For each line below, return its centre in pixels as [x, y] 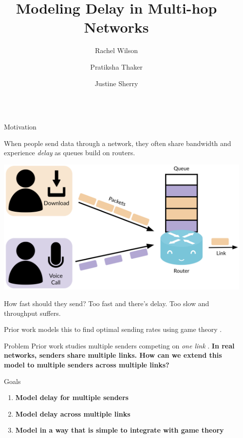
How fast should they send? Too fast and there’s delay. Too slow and [107, 303]
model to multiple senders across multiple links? [87, 364]
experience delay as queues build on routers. [70, 153]
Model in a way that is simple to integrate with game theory [120, 430]
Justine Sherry [116, 83]
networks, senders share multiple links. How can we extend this [113, 355]
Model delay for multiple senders [72, 397]
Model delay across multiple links [73, 413]
